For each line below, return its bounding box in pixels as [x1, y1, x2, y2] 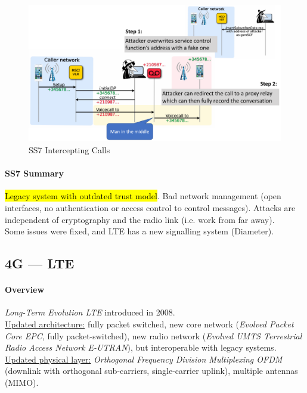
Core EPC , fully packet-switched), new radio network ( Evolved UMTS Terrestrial [5, 329, 302, 342]
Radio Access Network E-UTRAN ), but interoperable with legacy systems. [5, 341, 277, 354]
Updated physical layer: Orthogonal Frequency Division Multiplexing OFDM [5, 352, 283, 365]
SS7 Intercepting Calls [29, 143, 110, 156]
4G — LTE [5, 254, 75, 273]
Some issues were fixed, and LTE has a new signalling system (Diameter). [5, 225, 274, 237]
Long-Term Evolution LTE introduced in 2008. [5, 306, 175, 318]
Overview [5, 283, 45, 296]
